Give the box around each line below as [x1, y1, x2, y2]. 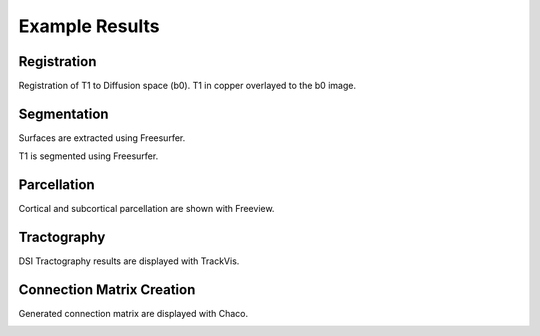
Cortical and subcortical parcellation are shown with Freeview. [18, 203, 275, 215]
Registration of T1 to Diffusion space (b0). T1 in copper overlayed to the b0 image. [18, 80, 357, 92]
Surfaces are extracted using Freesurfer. [18, 131, 186, 144]
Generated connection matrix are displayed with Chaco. [18, 308, 249, 320]
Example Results [18, 15, 160, 37]
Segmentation [18, 105, 109, 122]
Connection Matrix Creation [18, 281, 196, 298]
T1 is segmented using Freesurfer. [18, 150, 159, 162]
